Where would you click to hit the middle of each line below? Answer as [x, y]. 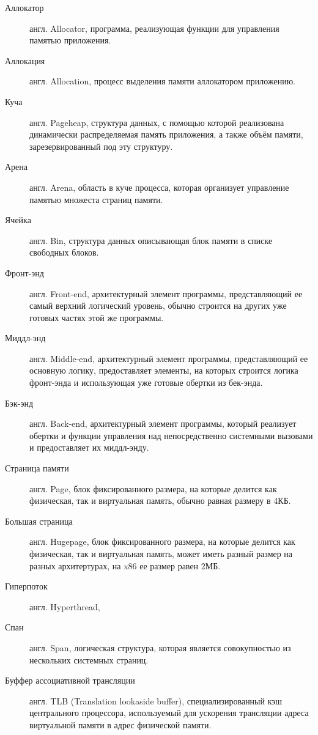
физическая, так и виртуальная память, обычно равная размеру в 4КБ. [160, 500]
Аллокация [25, 60]
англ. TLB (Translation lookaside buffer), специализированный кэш [156, 700]
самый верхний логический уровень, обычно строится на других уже [158, 305]
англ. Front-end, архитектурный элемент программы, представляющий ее [166, 293]
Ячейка [18, 220]
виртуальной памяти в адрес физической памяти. [120, 724]
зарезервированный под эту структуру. [101, 146]
